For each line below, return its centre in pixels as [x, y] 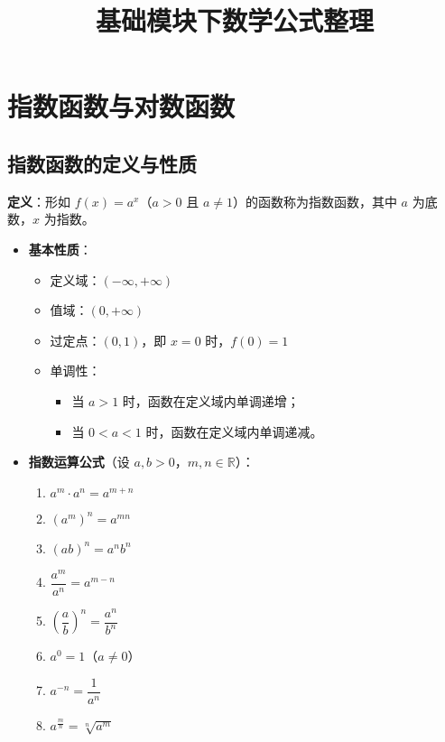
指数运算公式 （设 [79, 462]
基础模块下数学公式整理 [234, 20]
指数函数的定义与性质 [102, 163]
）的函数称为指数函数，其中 [315, 201]
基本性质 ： [60, 249]
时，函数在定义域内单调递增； [211, 400]
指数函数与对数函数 [121, 106]
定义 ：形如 [39, 201]
